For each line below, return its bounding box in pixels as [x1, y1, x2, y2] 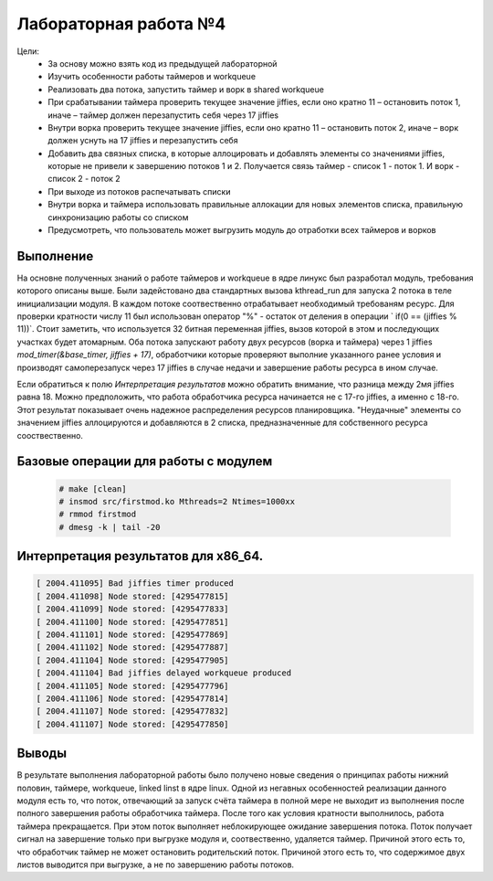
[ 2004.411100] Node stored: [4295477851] [36, 617, 229, 627]
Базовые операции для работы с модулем [16, 453, 273, 470]
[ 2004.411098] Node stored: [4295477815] [36, 590, 229, 601]
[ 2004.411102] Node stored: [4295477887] [36, 642, 229, 653]
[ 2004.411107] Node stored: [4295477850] [36, 718, 229, 729]
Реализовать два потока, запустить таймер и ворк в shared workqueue [47, 83, 324, 95]
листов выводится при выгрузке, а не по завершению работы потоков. [16, 859, 295, 870]
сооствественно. [16, 430, 84, 440]
